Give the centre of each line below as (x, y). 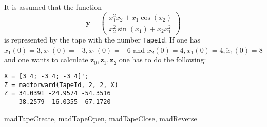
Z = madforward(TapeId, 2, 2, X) (61, 85)
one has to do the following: (163, 60)
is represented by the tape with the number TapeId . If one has (102, 40)
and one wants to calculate (46, 60)
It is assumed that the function (53, 7)
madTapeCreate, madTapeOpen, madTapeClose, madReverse (101, 118)
